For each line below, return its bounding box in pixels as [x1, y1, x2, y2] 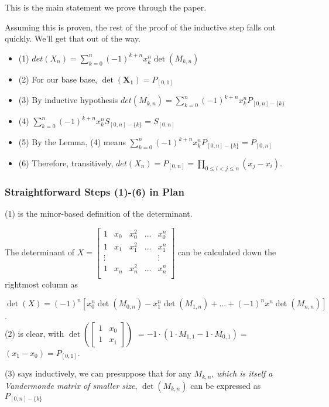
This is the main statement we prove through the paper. [5, 1, 207, 13]
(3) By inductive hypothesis [18, 94, 118, 106]
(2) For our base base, [18, 73, 98, 85]
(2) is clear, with [5, 327, 64, 339]
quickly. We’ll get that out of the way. [5, 32, 140, 45]
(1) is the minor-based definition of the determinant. [5, 207, 193, 219]
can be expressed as [190, 379, 261, 391]
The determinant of [5, 245, 75, 258]
